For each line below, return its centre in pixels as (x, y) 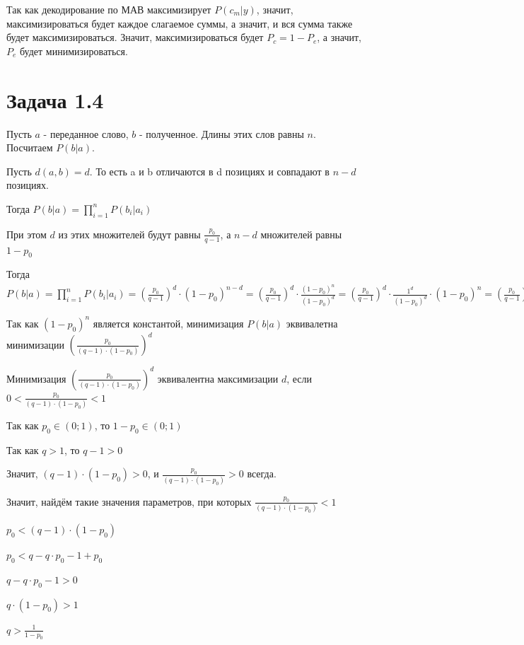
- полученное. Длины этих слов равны (221, 133)
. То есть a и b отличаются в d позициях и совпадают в (209, 171)
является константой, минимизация (168, 323)
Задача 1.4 (55, 99)
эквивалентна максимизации (218, 378)
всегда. (262, 473)
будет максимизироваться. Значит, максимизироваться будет (135, 37)
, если (299, 378)
